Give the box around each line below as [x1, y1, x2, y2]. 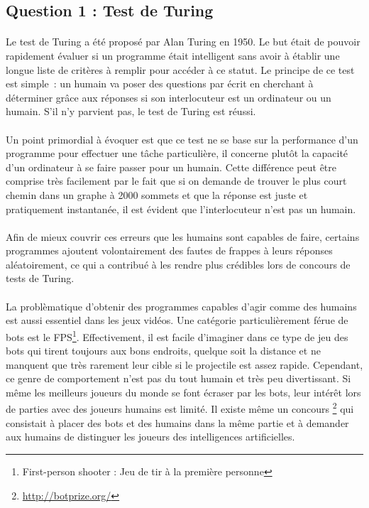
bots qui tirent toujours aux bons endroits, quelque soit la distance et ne [6, 343, 321, 358]
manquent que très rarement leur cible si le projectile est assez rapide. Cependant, [6, 357, 363, 372]
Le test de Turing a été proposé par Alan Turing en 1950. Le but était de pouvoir [6, 34, 360, 49]
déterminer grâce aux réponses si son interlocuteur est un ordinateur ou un [6, 90, 331, 104]
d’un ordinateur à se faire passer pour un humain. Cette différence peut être [6, 159, 337, 174]
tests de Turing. [6, 271, 75, 286]
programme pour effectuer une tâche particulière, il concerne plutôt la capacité [6, 146, 348, 161]
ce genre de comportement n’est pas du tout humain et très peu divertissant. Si [6, 371, 351, 386]
